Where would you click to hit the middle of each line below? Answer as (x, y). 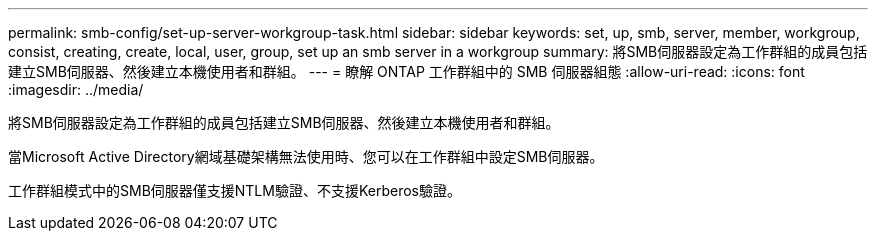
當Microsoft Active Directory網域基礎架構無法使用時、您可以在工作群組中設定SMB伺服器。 (306, 156)
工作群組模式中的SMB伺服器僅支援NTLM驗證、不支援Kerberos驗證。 (234, 190)
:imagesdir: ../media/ (76, 89)
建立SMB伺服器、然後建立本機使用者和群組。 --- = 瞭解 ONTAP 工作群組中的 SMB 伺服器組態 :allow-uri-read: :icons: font (406, 71)
